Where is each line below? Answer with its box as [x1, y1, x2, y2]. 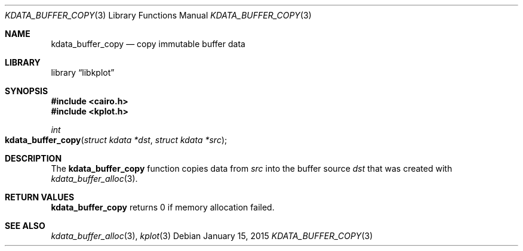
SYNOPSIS [5, 86, 48, 96]
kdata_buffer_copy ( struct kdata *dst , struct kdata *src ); [5, 135, 227, 145]
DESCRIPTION [5, 153, 62, 163]
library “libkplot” [51, 67, 115, 78]
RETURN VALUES [5, 192, 75, 202]
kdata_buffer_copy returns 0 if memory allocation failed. [51, 202, 275, 212]
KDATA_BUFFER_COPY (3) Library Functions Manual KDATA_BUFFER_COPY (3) [5, 10, 312, 20]
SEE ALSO [5, 221, 45, 231]
